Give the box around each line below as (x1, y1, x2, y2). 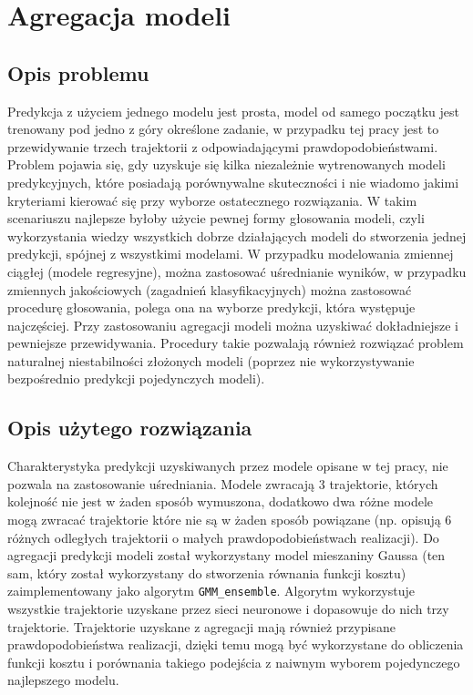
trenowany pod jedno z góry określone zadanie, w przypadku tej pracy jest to (7, 119, 439, 138)
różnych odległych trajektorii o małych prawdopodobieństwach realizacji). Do (7, 527, 439, 547)
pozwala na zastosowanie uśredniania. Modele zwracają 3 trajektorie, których (7, 474, 438, 493)
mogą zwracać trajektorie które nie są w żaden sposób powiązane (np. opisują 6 (7, 510, 452, 529)
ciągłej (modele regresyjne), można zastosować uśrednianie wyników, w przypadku (7, 261, 467, 281)
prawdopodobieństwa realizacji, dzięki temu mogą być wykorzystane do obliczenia (7, 635, 464, 654)
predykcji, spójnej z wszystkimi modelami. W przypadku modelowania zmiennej (7, 244, 454, 263)
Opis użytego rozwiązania (7, 414, 252, 442)
